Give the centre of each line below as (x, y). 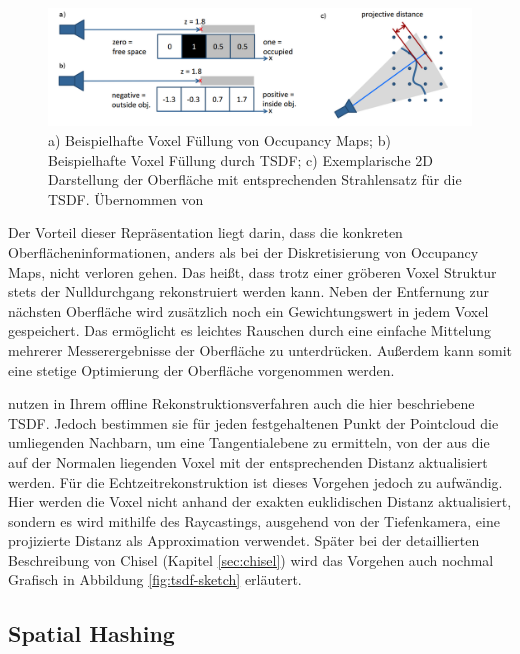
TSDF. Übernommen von (126, 198)
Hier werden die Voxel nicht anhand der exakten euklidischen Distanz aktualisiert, (260, 501)
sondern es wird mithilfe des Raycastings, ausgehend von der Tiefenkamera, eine (254, 520)
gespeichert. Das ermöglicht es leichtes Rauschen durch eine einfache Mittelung (250, 330)
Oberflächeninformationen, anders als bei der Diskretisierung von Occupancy (243, 251)
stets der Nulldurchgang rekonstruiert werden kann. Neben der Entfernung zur (249, 291)
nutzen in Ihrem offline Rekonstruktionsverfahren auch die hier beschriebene (241, 403)
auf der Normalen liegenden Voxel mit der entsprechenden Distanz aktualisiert (248, 461)
